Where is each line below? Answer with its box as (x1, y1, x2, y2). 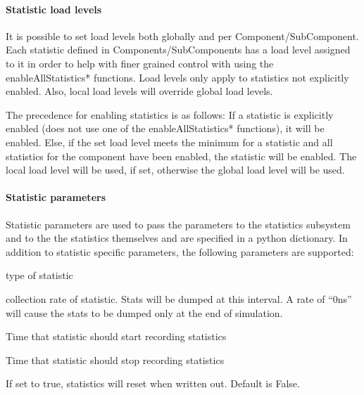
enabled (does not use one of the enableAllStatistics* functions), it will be (6, 121, 325, 136)
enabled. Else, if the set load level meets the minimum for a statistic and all (6, 134, 333, 149)
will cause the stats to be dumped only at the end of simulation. (6, 305, 283, 320)
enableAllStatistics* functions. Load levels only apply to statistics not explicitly (6, 70, 349, 84)
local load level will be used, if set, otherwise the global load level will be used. (6, 162, 345, 177)
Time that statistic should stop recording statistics (6, 352, 225, 367)
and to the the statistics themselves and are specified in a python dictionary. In (6, 231, 348, 245)
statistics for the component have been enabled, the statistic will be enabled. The (6, 148, 357, 163)
